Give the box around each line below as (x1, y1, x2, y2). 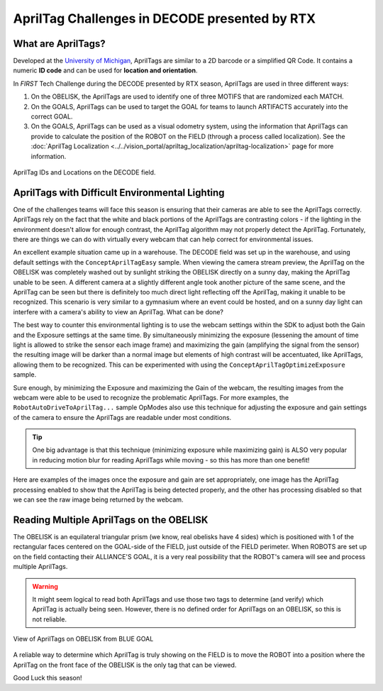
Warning (32, 582, 58, 590)
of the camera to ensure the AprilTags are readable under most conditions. (13, 413, 232, 421)
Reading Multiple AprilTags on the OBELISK (13, 514, 209, 526)
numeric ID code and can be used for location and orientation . (13, 66, 198, 74)
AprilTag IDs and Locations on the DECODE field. (13, 167, 156, 177)
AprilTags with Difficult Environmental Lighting (13, 187, 225, 199)
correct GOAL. (30, 112, 73, 121)
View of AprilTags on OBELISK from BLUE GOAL (13, 635, 154, 643)
